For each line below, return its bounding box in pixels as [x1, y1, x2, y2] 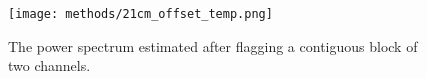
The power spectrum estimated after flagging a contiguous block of [8, 35, 418, 56]
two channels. [8, 55, 91, 76]
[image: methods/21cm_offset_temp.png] [8, 7, 273, 21]
